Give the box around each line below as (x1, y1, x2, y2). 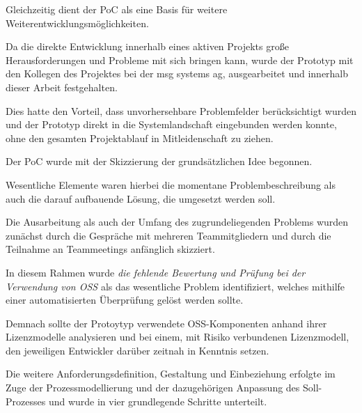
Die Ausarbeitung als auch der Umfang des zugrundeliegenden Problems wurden (6, 215, 349, 229)
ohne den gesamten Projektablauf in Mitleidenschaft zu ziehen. (6, 130, 274, 145)
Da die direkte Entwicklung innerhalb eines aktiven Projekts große (6, 39, 289, 54)
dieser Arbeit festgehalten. (6, 79, 118, 94)
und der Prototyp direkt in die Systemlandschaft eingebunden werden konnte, (6, 117, 337, 132)
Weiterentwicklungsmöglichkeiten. (6, 15, 149, 30)
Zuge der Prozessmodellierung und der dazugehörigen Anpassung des (6, 380, 300, 395)
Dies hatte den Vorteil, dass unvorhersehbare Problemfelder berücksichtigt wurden (6, 103, 356, 118)
